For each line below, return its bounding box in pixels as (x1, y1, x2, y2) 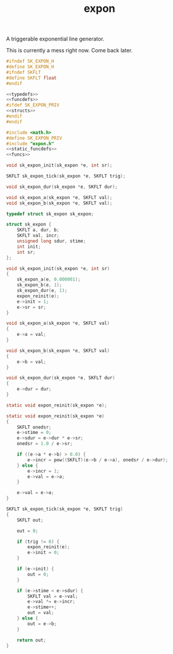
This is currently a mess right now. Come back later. (6, 47, 133, 54)
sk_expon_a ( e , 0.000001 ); (17, 276, 81, 282)
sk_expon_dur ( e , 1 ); (17, 288, 68, 294)
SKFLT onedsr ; (17, 424, 52, 430)
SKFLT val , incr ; (17, 232, 60, 239)
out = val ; (27, 610, 55, 616)
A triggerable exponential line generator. (6, 35, 105, 43)
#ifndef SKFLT (6, 69, 41, 76)
